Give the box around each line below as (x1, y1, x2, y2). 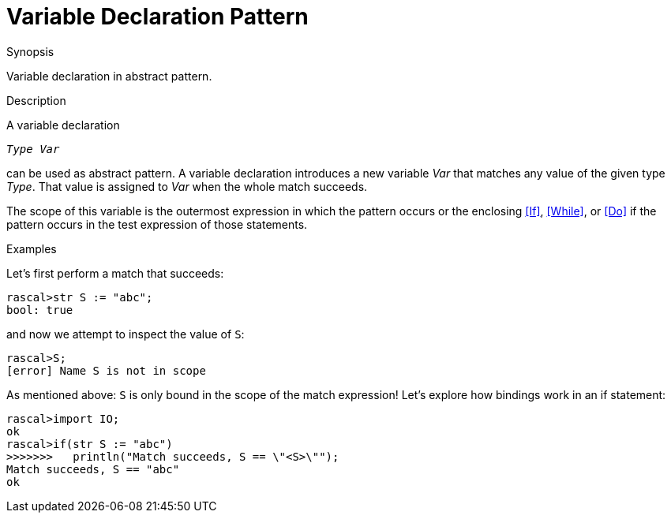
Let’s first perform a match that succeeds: (6, 266, 224, 280)
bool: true (6, 303, 73, 316)
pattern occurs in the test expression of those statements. (6, 217, 308, 231)
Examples (6, 241, 57, 256)
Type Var (6, 142, 60, 155)
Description (6, 93, 66, 107)
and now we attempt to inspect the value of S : (6, 327, 245, 341)
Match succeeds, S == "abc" (6, 462, 180, 476)
